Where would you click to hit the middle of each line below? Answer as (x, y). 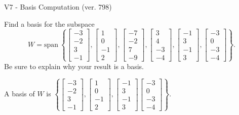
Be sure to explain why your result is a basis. (74, 66)
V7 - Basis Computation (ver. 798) (58, 7)
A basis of (19, 94)
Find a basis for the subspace (49, 23)
